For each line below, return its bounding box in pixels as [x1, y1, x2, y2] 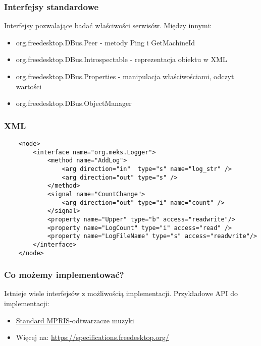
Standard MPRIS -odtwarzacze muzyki [16, 315, 134, 325]
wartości [16, 81, 42, 91]
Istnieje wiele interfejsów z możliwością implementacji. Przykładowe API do [4, 288, 238, 299]
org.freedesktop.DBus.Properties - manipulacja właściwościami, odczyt [16, 71, 234, 81]
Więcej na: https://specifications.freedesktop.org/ [16, 332, 169, 342]
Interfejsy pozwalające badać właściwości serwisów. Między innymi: [4, 20, 212, 31]
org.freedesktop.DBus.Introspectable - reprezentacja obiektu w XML [16, 54, 227, 65]
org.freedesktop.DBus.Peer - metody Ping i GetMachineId [16, 37, 195, 47]
